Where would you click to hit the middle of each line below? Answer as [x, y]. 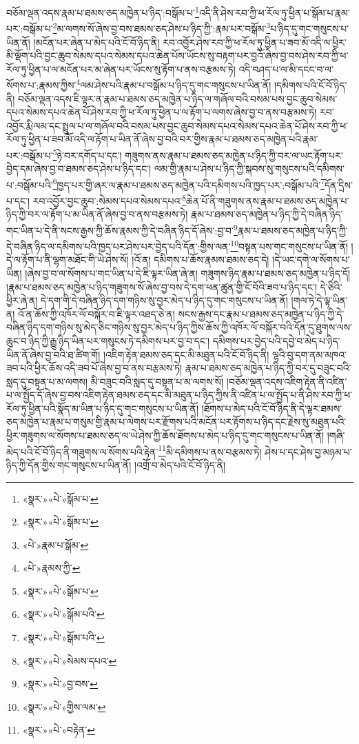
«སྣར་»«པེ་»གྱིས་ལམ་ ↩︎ [64, 706]
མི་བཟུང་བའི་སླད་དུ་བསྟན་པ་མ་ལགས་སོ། [157, 381]
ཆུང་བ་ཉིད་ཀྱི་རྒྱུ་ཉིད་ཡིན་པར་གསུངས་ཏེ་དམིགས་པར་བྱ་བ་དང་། [108, 340]
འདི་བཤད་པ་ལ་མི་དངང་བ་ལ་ [286, 69]
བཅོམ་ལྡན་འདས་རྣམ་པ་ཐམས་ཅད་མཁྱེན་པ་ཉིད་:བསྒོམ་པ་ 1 [103, 11]
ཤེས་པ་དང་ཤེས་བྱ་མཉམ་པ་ [308, 451]
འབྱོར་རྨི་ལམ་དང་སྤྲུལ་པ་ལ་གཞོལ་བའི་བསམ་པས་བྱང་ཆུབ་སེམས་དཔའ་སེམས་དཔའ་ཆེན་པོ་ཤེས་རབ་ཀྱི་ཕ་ [177, 125]
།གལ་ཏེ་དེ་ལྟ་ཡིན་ [319, 300]
